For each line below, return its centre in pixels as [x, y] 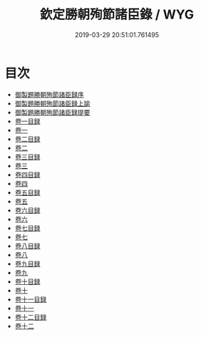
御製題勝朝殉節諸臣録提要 [52, 112]
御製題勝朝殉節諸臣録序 [49, 94]
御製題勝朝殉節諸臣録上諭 [52, 103]
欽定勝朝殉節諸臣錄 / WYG [117, 15]
